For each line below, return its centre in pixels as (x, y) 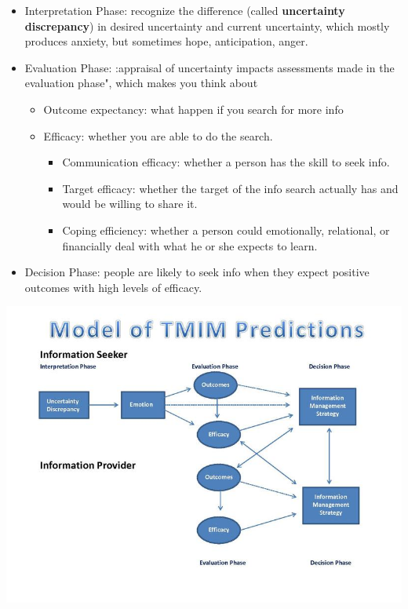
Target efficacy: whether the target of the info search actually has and (230, 188)
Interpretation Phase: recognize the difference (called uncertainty (185, 10)
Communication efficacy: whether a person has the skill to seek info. (226, 162)
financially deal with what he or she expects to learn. (190, 245)
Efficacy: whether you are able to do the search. (158, 135)
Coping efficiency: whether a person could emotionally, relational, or (226, 230)
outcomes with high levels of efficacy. (113, 287)
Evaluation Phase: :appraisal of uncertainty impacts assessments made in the (209, 67)
